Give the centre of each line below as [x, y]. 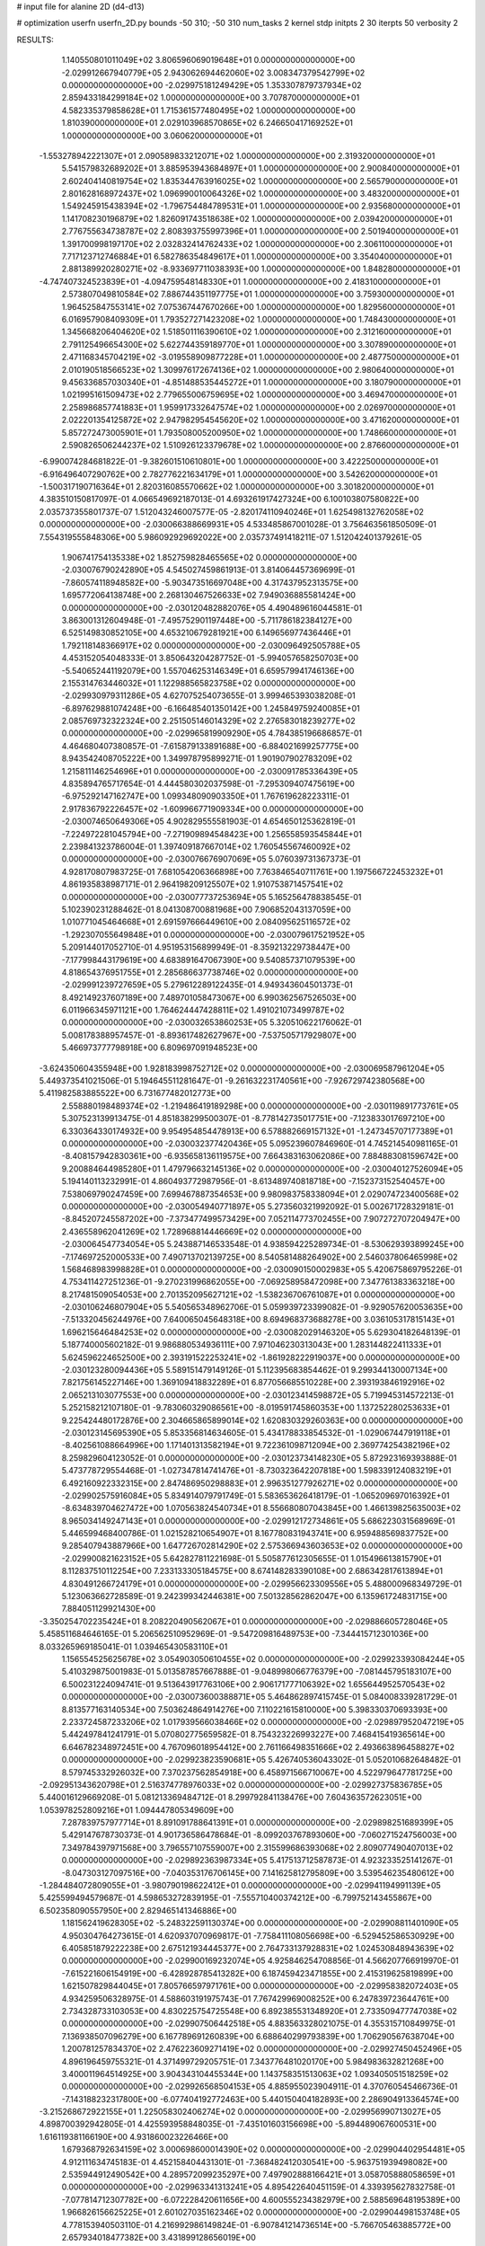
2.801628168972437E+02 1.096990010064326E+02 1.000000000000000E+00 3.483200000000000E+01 [260, 194]
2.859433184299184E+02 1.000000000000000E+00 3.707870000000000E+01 [211, 98]
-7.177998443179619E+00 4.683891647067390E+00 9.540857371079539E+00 [208, 959]
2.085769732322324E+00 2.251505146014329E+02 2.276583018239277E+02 [208, 721]
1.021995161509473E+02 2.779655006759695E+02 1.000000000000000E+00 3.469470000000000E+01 [259, 394]
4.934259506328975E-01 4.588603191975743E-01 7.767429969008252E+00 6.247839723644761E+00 [255, 1998]
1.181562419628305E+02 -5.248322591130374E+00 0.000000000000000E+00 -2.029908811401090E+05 [260, 1923]
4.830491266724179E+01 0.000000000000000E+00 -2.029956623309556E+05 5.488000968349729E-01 [262, 1583]
